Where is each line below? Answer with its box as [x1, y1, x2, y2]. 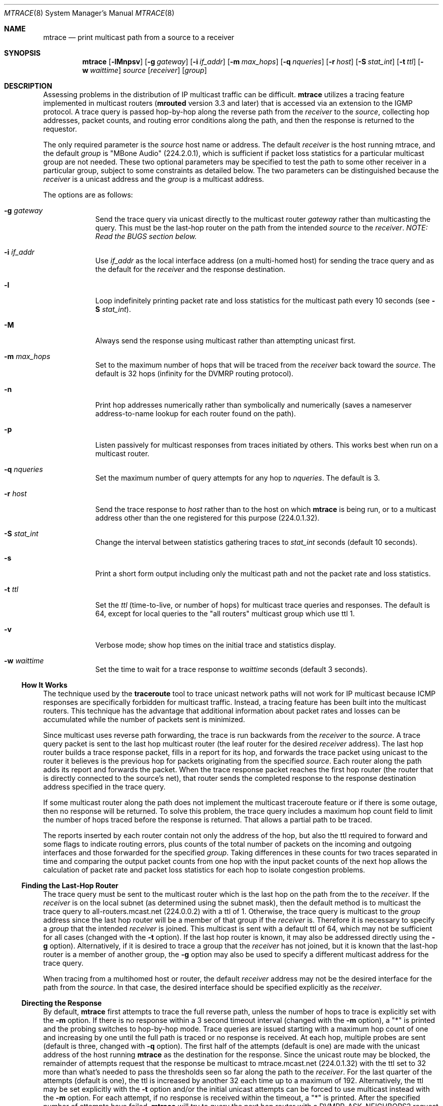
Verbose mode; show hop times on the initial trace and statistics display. [95, 641, 336, 649]
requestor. [43, 125, 77, 133]
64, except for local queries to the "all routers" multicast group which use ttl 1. [95, 609, 355, 618]
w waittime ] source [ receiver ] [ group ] [82, 66, 207, 74]
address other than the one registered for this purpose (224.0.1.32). [95, 513, 320, 522]
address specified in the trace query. [43, 782, 166, 791]
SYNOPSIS [4, 49, 41, 57]
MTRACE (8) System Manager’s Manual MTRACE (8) [4, 9, 174, 17]
